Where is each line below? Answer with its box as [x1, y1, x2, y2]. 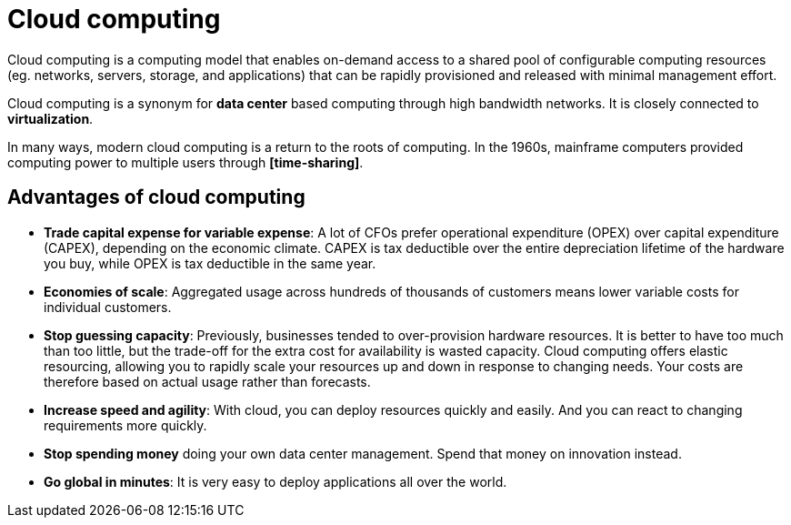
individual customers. [44, 298, 172, 315]
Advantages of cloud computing [7, 186, 305, 209]
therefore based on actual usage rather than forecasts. [44, 373, 371, 389]
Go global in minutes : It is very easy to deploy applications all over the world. [44, 473, 507, 490]
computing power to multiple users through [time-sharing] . [7, 154, 364, 170]
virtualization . [7, 110, 94, 126]
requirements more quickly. [44, 417, 207, 433]
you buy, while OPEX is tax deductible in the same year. [44, 255, 376, 271]
